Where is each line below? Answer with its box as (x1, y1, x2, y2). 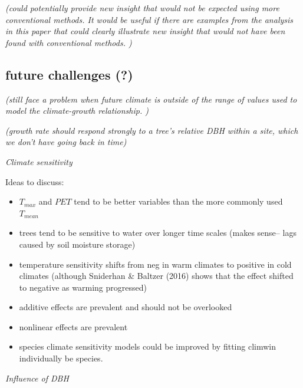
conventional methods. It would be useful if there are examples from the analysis (5, 13, 294, 25)
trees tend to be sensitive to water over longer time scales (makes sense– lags (19, 226, 297, 239)
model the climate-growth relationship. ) (5, 104, 149, 117)
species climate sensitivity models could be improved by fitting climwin (19, 340, 276, 353)
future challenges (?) (5, 65, 133, 83)
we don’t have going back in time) (5, 136, 127, 148)
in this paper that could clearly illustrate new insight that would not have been (5, 25, 285, 37)
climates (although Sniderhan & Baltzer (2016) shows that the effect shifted (19, 269, 294, 282)
